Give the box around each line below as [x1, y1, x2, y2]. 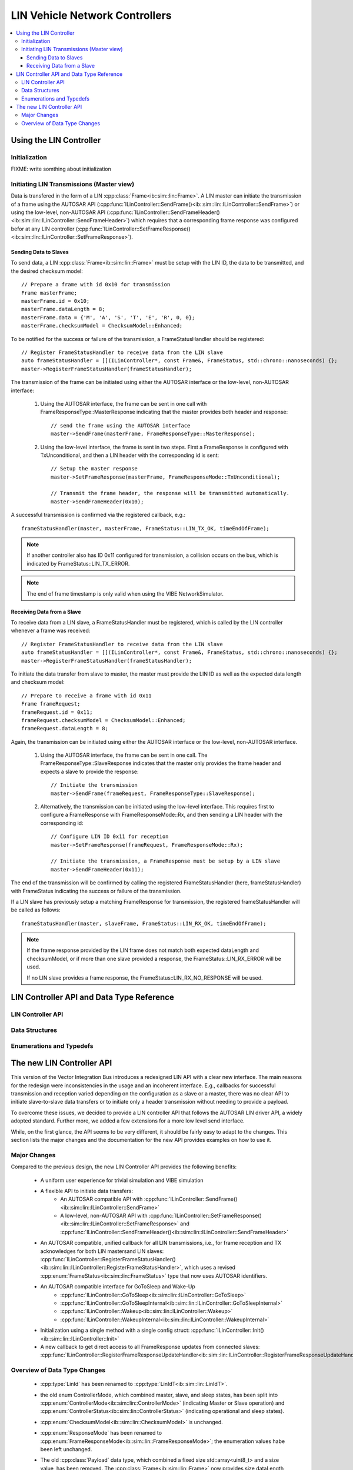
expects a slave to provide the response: [40, 768, 139, 775]
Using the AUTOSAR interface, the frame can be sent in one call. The [40, 751, 208, 759]
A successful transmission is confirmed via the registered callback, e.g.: [11, 512, 185, 519]
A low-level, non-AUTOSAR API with [60, 1212, 148, 1220]
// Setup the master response [51, 465, 138, 472]
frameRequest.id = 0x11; [21, 709, 93, 716]
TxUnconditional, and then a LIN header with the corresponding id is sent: [40, 452, 219, 459]
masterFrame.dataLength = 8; [21, 306, 105, 313]
